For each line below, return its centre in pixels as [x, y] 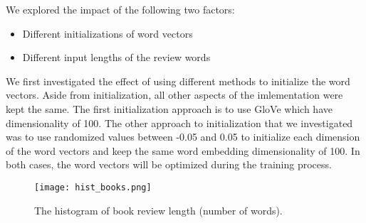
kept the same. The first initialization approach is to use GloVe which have [169, 108]
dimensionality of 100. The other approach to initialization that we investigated [179, 123]
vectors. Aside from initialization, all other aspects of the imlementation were [174, 95]
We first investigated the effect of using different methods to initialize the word [178, 81]
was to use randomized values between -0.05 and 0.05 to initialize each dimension [183, 137]
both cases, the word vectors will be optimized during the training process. [169, 164]
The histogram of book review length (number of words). [158, 210]
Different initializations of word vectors [108, 33]
